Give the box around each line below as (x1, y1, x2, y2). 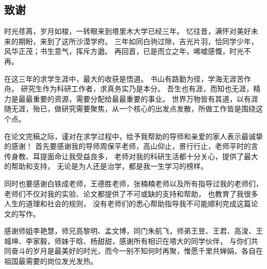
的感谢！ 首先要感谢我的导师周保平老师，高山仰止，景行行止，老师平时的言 (4, 141, 258, 151)
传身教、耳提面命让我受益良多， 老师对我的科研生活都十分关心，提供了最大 (4, 150, 258, 161)
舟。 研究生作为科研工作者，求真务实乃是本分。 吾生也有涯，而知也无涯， (4, 83, 254, 94)
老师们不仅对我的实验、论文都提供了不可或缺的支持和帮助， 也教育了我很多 (4, 188, 258, 199)
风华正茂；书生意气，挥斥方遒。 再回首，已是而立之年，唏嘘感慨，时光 (4, 46, 244, 56)
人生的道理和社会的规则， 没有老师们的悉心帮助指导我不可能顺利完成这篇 (4, 198, 251, 209)
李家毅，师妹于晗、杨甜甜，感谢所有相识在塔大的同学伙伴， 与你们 (25, 235, 251, 246)
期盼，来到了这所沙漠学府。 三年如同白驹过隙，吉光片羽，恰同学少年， (18, 35, 258, 46)
